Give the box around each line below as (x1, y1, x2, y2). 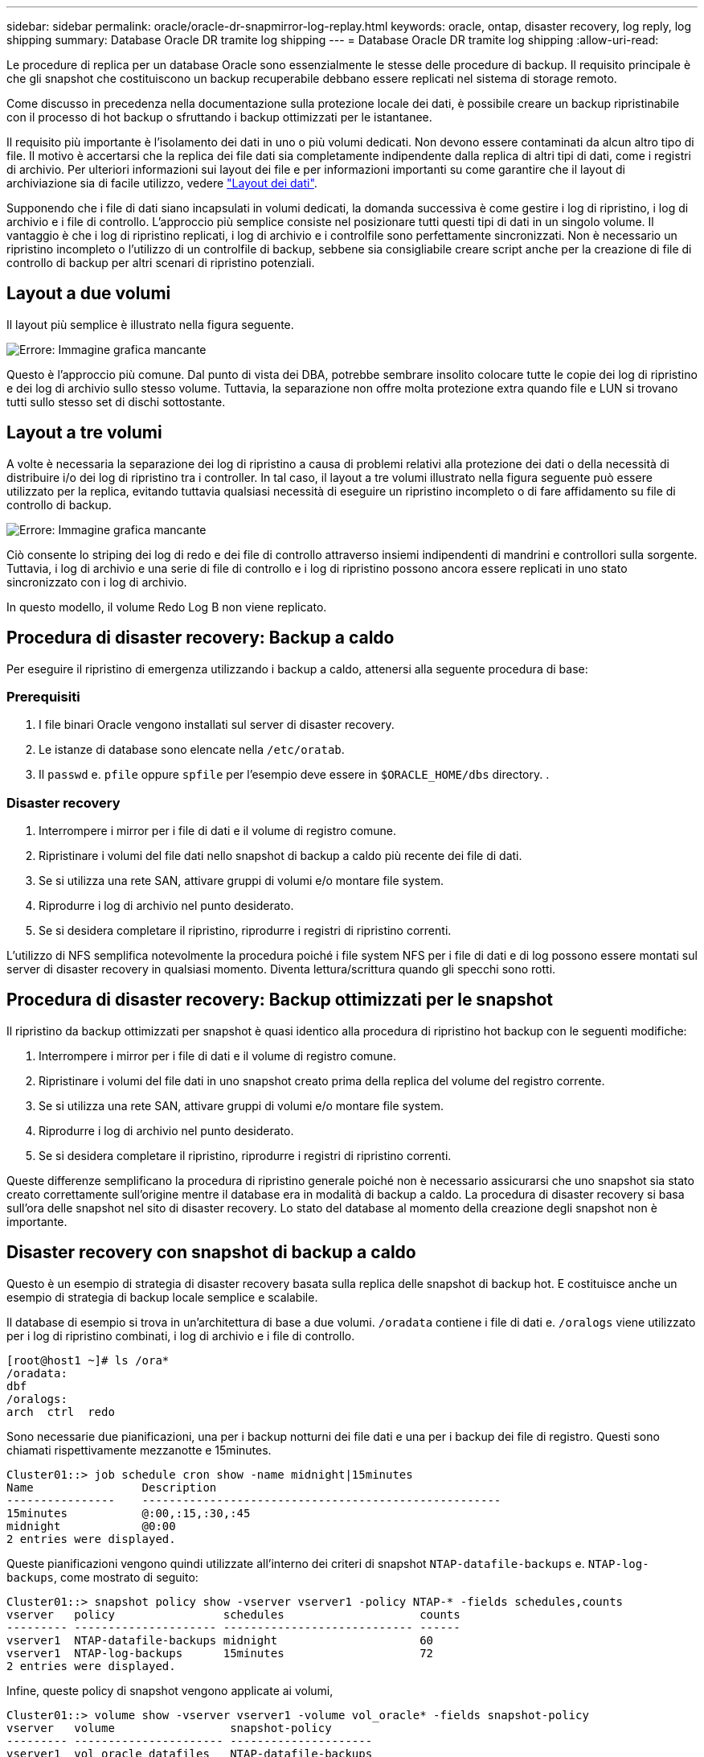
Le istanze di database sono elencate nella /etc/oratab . (39, 743, 345, 757)
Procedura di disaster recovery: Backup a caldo (6, 627, 395, 648)
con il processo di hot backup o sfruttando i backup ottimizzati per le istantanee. (6, 110, 432, 124)
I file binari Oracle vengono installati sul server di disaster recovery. (39, 718, 395, 732)
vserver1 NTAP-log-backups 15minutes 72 (6, 1646, 434, 1660)
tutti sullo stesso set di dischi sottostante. (6, 394, 226, 409)
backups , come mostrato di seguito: (6, 1570, 199, 1584)
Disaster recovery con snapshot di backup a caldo (6, 1242, 416, 1263)
